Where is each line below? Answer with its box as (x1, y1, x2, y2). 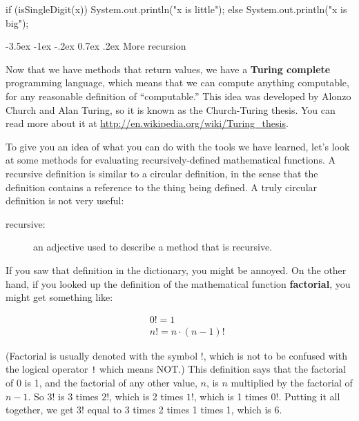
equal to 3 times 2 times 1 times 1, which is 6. (87, 402, 282, 417)
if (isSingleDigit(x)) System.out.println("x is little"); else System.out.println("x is (6, 2, 347, 16)
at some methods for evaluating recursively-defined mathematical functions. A (6, 153, 336, 167)
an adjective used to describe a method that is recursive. (33, 239, 273, 254)
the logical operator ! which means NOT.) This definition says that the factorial (6, 362, 346, 376)
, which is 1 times (193, 389, 268, 403)
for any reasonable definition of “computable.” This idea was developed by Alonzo (6, 88, 351, 103)
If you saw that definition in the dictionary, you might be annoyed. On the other (6, 262, 347, 277)
